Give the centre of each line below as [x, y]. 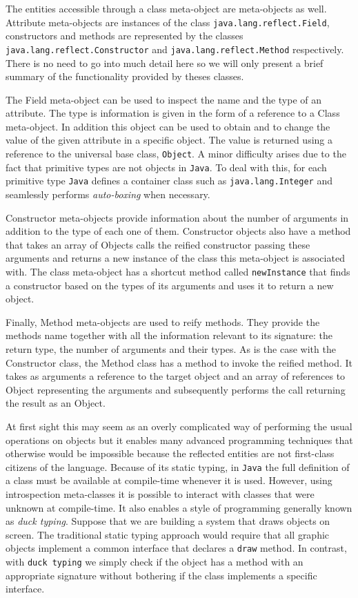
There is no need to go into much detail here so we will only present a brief [165, 62]
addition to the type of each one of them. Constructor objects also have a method [178, 231]
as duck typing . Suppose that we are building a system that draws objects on [168, 521]
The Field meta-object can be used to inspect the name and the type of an [164, 99]
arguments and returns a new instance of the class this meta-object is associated [175, 258]
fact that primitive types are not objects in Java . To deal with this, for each [166, 167]
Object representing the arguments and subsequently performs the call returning [176, 389]
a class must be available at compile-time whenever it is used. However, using [169, 480]
